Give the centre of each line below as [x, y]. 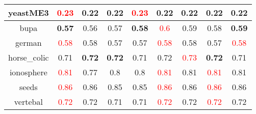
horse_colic [29, 57]
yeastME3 [29, 12]
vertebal [28, 102]
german [29, 42]
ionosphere [28, 72]
